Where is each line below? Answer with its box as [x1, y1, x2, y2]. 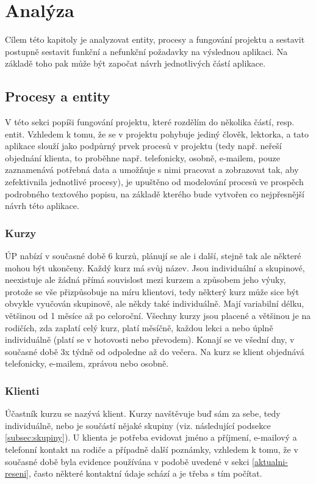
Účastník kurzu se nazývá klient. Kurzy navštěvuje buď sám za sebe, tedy [5, 407, 281, 420]
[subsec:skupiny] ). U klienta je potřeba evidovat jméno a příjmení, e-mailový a [5, 431, 297, 444]
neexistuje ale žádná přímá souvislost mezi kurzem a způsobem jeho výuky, [5, 273, 286, 286]
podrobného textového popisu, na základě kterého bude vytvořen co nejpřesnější [5, 187, 304, 200]
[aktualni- [252, 455, 288, 468]
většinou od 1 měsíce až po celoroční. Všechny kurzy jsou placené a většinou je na [5, 309, 311, 322]
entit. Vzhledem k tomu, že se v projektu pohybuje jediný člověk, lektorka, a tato [5, 127, 309, 140]
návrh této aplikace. [5, 199, 79, 212]
